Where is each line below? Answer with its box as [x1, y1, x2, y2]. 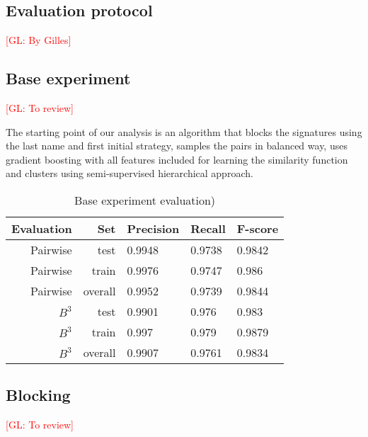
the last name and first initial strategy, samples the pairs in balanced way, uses [6, 138, 347, 153]
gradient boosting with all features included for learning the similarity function [6, 152, 348, 166]
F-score [236, 220, 279, 237]
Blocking [6, 384, 71, 406]
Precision [127, 220, 180, 237]
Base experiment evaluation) [74, 191, 216, 208]
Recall [190, 220, 226, 237]
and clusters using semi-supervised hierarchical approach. [6, 166, 253, 181]
